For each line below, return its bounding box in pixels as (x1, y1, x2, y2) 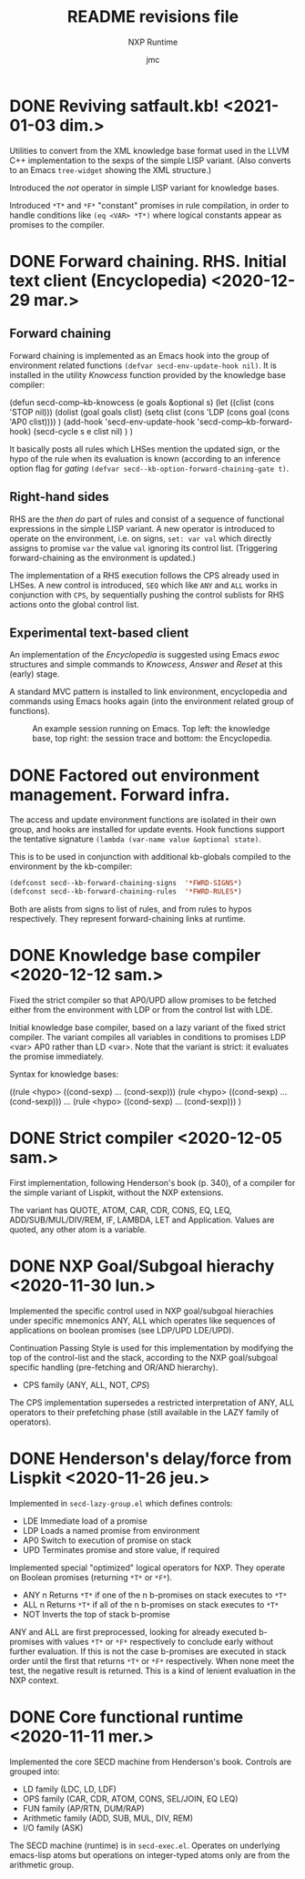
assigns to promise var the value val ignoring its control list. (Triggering (9, 542, 278, 553)
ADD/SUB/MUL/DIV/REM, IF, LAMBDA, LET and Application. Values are (9, 1214, 275, 1225)
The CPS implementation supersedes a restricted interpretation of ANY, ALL (9, 1396, 295, 1408)
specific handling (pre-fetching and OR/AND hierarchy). (9, 1362, 219, 1373)
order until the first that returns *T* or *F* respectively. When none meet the (9, 1655, 295, 1666)
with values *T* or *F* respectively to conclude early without (46, 1636, 274, 1647)
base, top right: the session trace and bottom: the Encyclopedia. (32, 733, 273, 744)
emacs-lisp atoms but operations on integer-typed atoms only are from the (9, 1849, 290, 1860)
